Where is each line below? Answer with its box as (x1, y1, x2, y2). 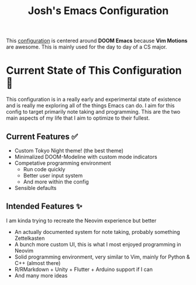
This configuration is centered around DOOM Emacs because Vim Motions (6, 37, 188, 45)
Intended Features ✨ (6, 201, 82, 212)
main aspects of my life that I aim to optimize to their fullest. (6, 114, 150, 121)
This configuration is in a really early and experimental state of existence (6, 96, 181, 103)
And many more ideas (14, 272, 68, 279)
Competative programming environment (14, 160, 111, 167)
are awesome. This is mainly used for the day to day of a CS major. (6, 43, 167, 50)
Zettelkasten (14, 235, 45, 242)
